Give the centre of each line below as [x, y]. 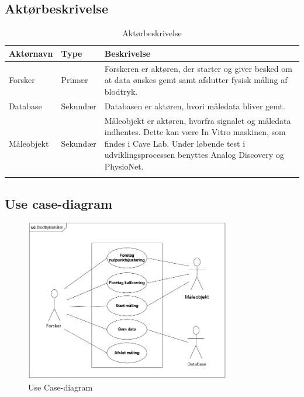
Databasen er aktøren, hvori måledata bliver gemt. [195, 106]
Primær [75, 80]
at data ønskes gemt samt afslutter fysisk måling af [196, 80]
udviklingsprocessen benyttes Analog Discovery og [194, 155]
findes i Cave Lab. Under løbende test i [175, 143]
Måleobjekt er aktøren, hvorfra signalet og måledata [198, 120]
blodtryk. [121, 91]
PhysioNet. [124, 166]
